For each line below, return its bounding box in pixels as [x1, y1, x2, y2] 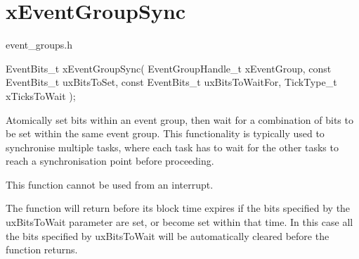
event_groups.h [6, 37, 73, 52]
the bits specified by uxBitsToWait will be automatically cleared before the [6, 228, 329, 243]
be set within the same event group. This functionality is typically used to [6, 126, 325, 141]
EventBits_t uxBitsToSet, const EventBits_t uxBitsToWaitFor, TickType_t [6, 75, 337, 89]
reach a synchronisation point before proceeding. [6, 153, 214, 168]
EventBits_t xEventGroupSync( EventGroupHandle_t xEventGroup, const [6, 61, 332, 75]
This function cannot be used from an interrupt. [6, 177, 214, 191]
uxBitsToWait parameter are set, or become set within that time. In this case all [6, 215, 353, 229]
